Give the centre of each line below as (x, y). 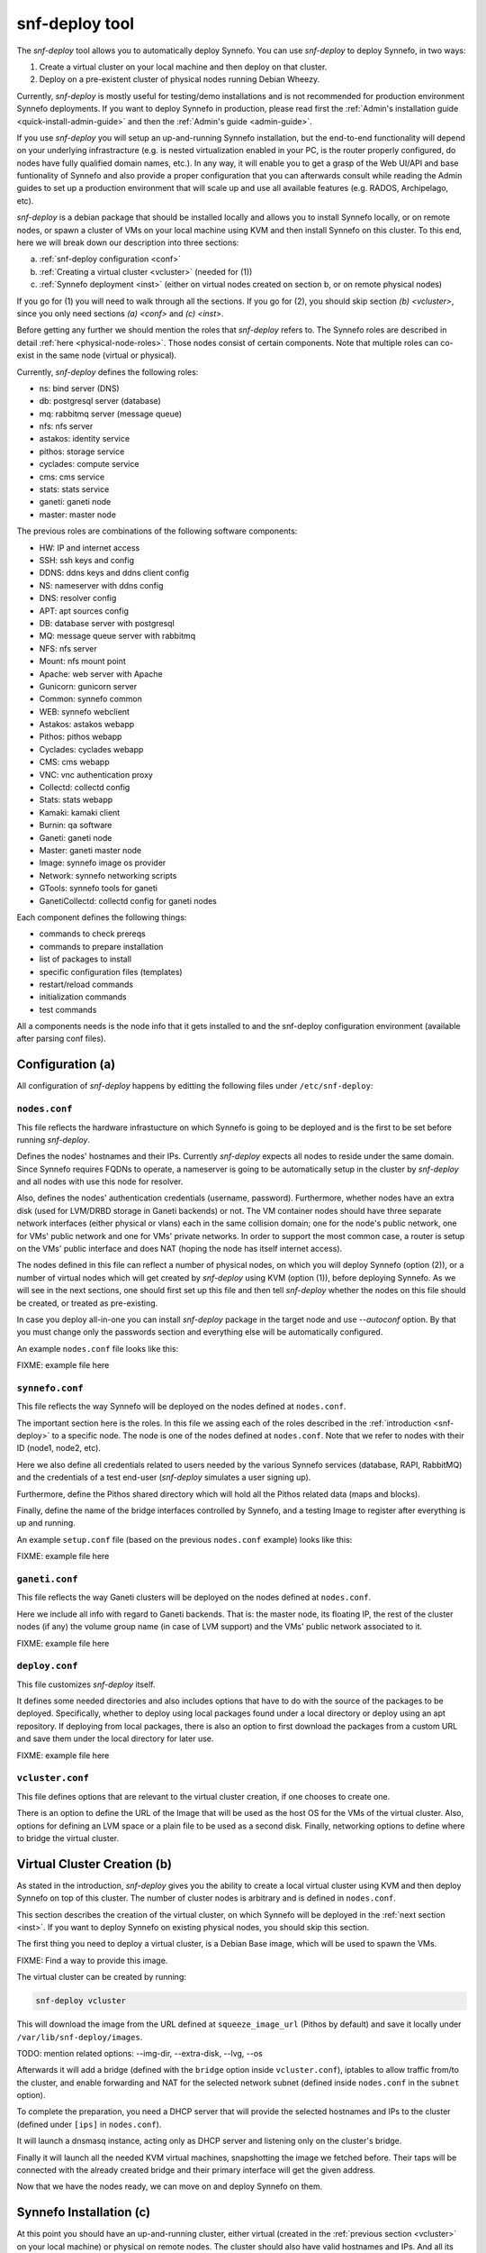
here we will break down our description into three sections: (128, 242)
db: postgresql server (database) (100, 401)
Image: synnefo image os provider (103, 863)
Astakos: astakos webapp (87, 725)
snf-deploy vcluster (81, 2001)
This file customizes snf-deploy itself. (86, 1684)
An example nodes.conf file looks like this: (98, 1348)
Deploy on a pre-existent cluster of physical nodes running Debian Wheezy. (179, 79)
